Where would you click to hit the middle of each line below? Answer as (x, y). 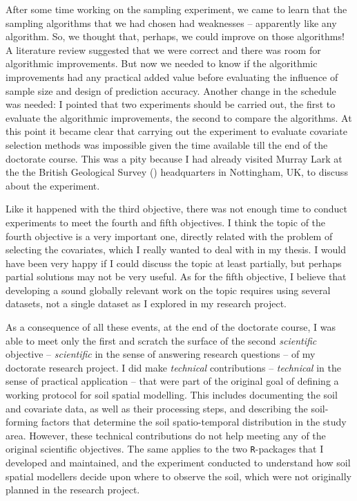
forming (22, 422)
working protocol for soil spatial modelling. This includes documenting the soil (172, 395)
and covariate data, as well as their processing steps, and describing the (157, 408)
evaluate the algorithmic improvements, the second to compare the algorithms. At (179, 117)
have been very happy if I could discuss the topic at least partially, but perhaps (174, 263)
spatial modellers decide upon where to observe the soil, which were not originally (178, 476)
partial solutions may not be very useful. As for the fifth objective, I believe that (176, 276)
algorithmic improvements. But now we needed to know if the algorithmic (162, 63)
